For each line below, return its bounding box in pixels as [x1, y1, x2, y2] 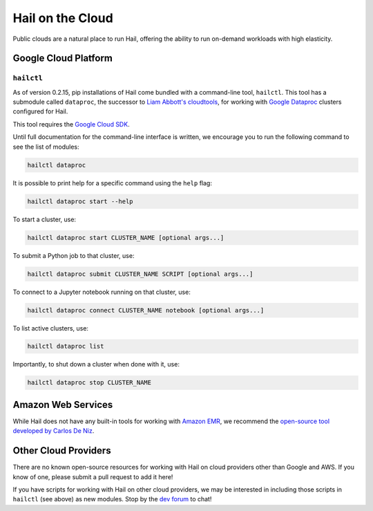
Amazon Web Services [12, 398, 113, 411]
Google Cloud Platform [12, 53, 113, 64]
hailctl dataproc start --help [27, 197, 134, 205]
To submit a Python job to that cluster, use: [12, 251, 135, 259]
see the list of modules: [12, 142, 79, 151]
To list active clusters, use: [12, 324, 89, 332]
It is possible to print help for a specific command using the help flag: [12, 178, 212, 187]
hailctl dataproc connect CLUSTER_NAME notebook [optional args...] [27, 306, 265, 314]
